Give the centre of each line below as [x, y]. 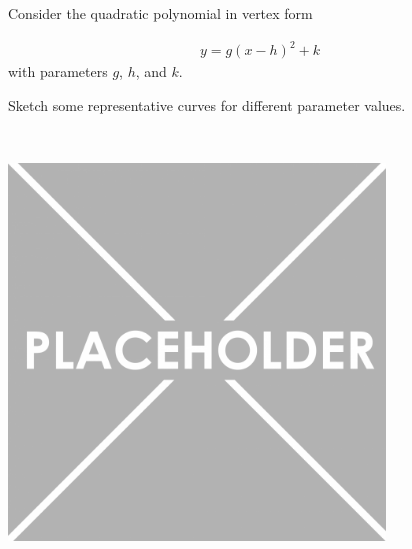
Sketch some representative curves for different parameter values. [207, 104]
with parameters [58, 71]
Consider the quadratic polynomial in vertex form [160, 13]
